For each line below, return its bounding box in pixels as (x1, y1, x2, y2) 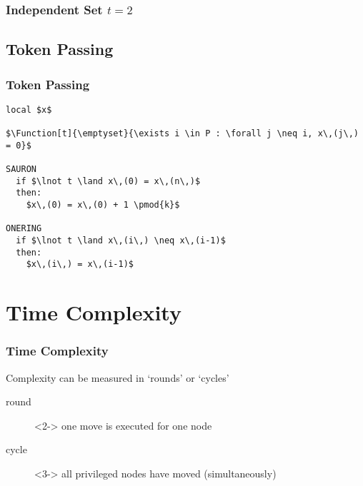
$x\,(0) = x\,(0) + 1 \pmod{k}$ (26, 200, 180, 211)
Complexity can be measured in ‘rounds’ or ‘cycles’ (6, 370, 229, 385)
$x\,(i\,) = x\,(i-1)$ (26, 259, 134, 270)
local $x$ (6, 104, 52, 115)
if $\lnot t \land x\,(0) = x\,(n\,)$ (16, 176, 201, 186)
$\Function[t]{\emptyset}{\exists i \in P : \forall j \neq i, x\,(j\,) (6, 128, 359, 139)
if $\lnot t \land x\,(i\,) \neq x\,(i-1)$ (16, 236, 226, 246)
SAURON (6, 164, 36, 175)
